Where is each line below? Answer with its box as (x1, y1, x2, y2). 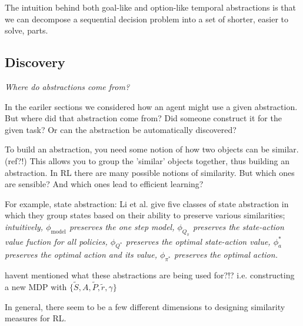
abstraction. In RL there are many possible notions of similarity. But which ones (5, 166, 295, 178)
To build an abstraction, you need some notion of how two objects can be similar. (5, 143, 299, 155)
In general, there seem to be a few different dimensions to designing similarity (5, 300, 285, 312)
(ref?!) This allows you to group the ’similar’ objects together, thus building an (5, 154, 289, 167)
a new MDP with (5, 281, 67, 293)
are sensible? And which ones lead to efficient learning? (5, 178, 204, 190)
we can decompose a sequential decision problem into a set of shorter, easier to (5, 12, 288, 25)
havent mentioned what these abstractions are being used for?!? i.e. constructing (5, 269, 295, 281)
